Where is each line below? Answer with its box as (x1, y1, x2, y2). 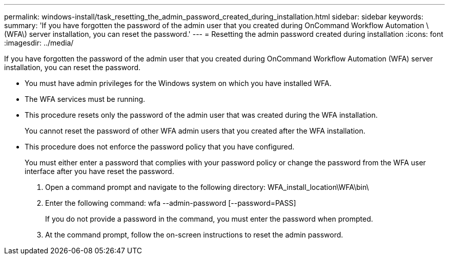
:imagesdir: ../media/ (4, 38, 74, 47)
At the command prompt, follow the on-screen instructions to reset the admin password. (45, 230, 343, 239)
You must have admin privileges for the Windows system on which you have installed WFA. (25, 79, 332, 88)
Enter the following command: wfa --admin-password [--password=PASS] (45, 199, 296, 207)
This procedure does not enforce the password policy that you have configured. (25, 142, 295, 151)
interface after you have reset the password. (25, 167, 174, 176)
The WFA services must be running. (25, 95, 146, 103)
